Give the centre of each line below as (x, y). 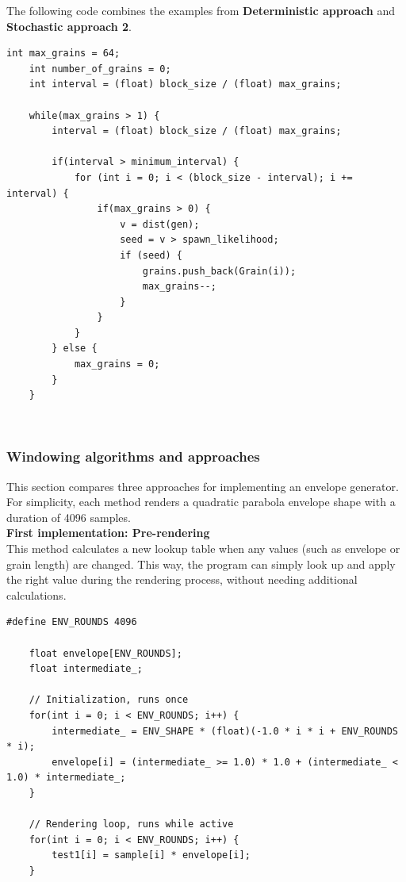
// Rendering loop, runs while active (131, 824)
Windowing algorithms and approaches (133, 456)
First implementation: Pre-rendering (108, 533)
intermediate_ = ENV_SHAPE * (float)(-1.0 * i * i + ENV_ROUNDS (225, 731)
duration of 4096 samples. (69, 517)
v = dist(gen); (160, 224)
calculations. (36, 594)
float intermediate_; (86, 669)
